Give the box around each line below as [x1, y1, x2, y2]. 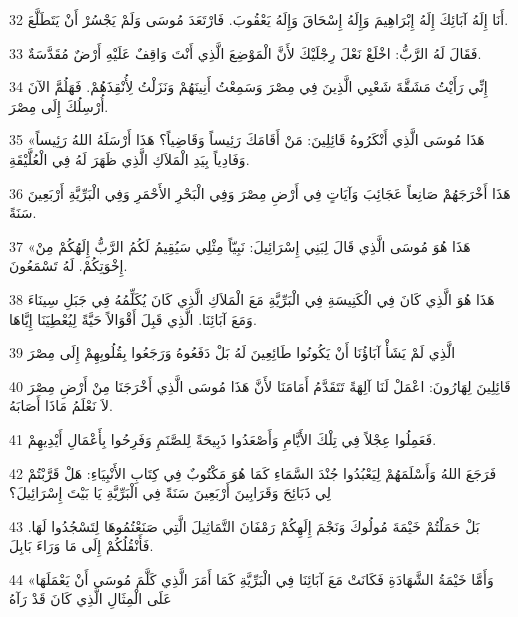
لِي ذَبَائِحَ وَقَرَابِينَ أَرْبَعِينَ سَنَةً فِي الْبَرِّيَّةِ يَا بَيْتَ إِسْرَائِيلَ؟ [9, 482, 331, 503]
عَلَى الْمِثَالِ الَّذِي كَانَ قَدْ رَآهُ [9, 588, 172, 609]
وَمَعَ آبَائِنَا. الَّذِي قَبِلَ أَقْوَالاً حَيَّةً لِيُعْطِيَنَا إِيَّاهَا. [9, 308, 257, 329]
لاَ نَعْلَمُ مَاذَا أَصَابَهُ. [9, 395, 113, 416]
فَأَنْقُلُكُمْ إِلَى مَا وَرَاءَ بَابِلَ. [9, 535, 154, 556]
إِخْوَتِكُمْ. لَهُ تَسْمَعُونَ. [9, 255, 128, 276]
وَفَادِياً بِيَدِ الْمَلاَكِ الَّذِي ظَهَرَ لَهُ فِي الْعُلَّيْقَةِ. [9, 148, 250, 169]
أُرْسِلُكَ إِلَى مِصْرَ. [9, 95, 109, 116]
